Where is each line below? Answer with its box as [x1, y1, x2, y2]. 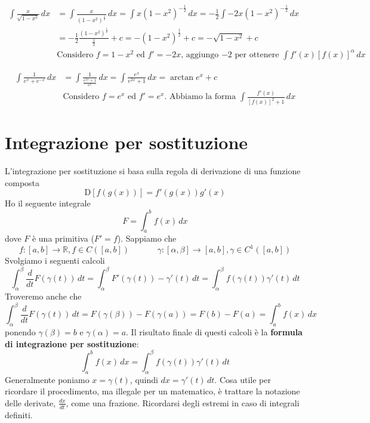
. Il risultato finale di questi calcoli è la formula [126, 326, 303, 338]
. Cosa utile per [214, 373, 271, 385]
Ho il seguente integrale [5, 197, 91, 209]
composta [5, 176, 40, 189]
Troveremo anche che [5, 290, 82, 302]
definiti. [5, 408, 33, 421]
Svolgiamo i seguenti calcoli [5, 254, 105, 267]
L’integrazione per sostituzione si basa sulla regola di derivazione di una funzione [5, 165, 301, 177]
